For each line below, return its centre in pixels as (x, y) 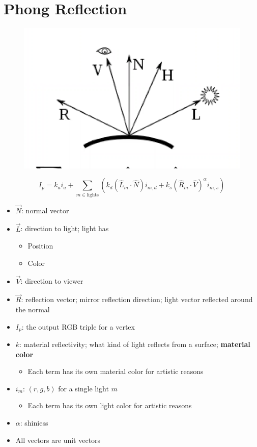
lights (93, 195)
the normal (33, 309)
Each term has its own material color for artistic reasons (116, 371)
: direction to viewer (52, 281)
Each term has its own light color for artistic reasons (110, 405)
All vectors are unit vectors (58, 440)
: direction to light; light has (65, 228)
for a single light (83, 388)
